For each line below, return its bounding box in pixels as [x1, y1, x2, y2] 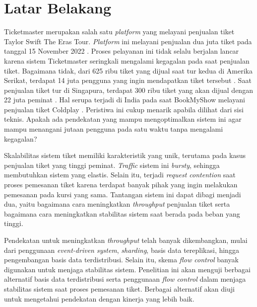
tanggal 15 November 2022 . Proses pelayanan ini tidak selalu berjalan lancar [4, 46, 239, 56]
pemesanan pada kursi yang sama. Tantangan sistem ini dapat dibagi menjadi [4, 189, 241, 199]
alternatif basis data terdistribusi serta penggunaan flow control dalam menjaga [4, 274, 246, 284]
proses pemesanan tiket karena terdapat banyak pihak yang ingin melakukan [4, 179, 238, 190]
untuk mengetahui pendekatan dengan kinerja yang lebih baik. [4, 293, 194, 304]
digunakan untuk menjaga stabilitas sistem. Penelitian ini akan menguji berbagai [4, 264, 251, 274]
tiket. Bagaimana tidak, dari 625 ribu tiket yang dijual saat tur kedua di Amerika [4, 65, 253, 76]
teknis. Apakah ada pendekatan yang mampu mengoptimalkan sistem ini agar [4, 114, 242, 124]
